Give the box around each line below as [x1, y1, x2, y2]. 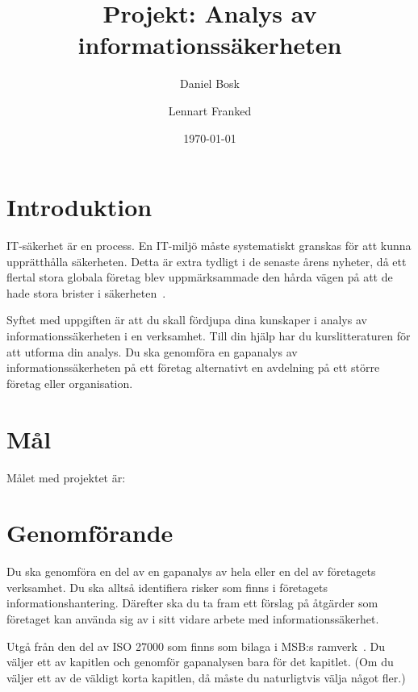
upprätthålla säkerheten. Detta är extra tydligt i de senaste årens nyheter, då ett [6, 252, 407, 269]
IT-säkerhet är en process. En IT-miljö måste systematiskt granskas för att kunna [6, 237, 412, 254]
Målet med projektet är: [6, 469, 126, 486]
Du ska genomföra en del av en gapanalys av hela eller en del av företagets [6, 563, 376, 580]
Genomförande [6, 516, 173, 549]
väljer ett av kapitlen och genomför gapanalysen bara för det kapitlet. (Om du [6, 653, 394, 670]
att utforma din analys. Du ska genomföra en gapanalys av [6, 343, 298, 360]
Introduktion [6, 190, 153, 223]
